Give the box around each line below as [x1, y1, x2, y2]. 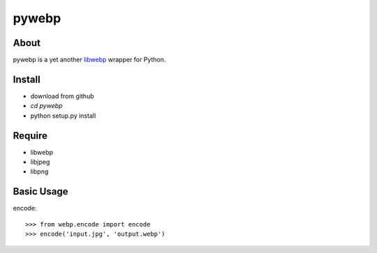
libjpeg [30, 158, 50, 167]
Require [13, 130, 48, 141]
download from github [30, 91, 94, 100]
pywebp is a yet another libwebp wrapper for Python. [13, 56, 166, 64]
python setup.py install [30, 112, 96, 120]
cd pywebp [30, 102, 63, 110]
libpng [30, 167, 49, 176]
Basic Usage [13, 185, 68, 198]
